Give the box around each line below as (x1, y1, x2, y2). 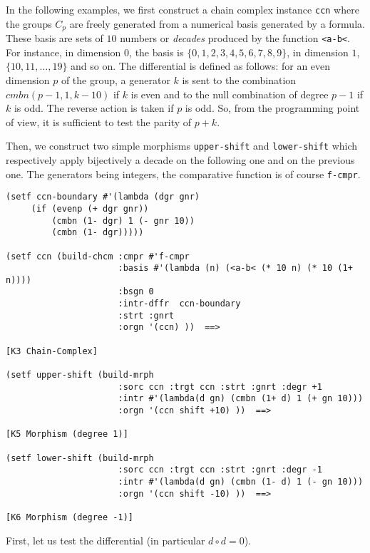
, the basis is (129, 44, 184, 59)
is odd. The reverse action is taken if (14, 100, 174, 115)
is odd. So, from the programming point (185, 100, 360, 115)
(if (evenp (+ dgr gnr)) (31, 203, 149, 214)
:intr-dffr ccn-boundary (118, 299, 241, 309)
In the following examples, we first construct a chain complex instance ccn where (6, 2, 359, 16)
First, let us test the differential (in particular (6, 532, 205, 547)
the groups (6, 16, 52, 31)
